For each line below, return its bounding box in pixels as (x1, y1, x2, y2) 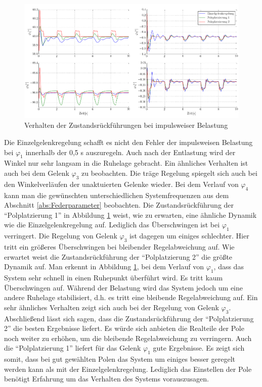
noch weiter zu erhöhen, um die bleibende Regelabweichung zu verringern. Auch (4, 332, 252, 343)
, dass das (213, 261, 244, 272)
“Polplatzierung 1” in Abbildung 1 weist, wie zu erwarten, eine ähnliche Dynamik (4, 209, 257, 220)
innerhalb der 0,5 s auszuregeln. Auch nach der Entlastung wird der (25, 147, 236, 157)
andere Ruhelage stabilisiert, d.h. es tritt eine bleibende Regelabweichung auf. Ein (4, 292, 258, 303)
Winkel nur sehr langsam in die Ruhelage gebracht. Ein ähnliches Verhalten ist (4, 158, 248, 168)
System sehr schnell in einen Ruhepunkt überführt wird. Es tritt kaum (4, 272, 223, 282)
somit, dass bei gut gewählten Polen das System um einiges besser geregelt (4, 354, 235, 364)
